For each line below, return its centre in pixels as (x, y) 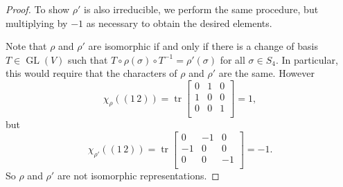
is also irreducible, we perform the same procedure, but (201, 9)
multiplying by (37, 23)
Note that (26, 46)
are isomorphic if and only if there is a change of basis (203, 46)
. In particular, (307, 59)
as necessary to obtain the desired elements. (179, 23)
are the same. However (266, 73)
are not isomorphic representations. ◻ (138, 175)
